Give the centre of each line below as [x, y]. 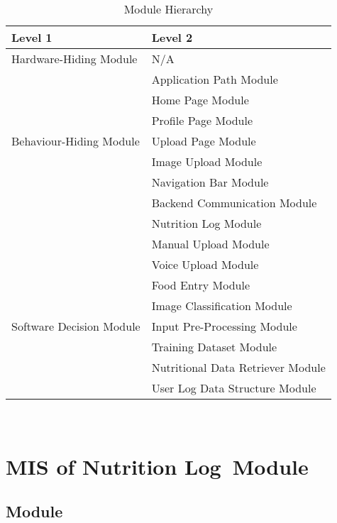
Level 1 [32, 37]
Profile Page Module [202, 120]
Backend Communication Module [234, 203]
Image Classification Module [222, 305]
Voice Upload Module [205, 264]
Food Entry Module [201, 285]
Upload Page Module [204, 141]
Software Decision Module [76, 326]
